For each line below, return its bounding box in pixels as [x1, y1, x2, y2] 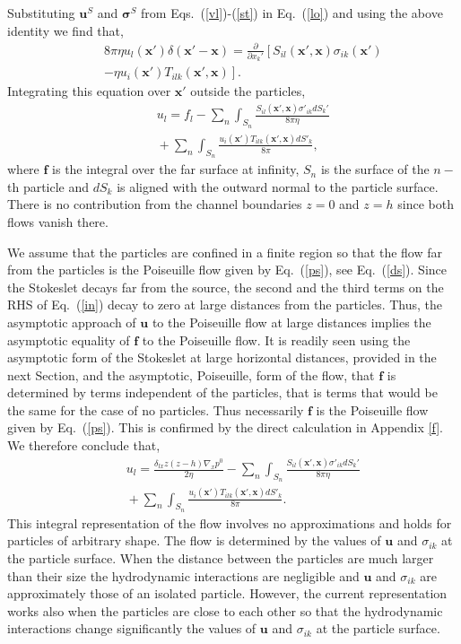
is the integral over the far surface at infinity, [52, 160, 300, 178]
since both [397, 195, 454, 213]
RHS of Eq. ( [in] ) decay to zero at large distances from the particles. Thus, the [7, 295, 443, 314]
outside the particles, [190, 82, 306, 100]
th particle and [7, 177, 90, 196]
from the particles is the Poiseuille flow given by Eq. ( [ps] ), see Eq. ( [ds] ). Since [7, 260, 447, 279]
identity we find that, [7, 21, 124, 39]
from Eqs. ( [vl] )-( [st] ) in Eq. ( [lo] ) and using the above [141, 4, 443, 22]
